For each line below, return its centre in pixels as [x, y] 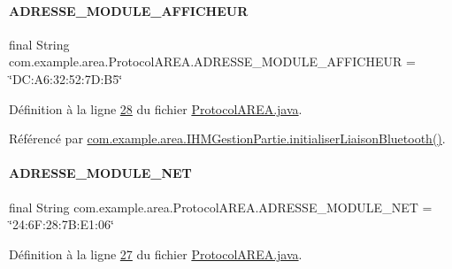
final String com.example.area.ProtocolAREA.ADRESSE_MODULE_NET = [221, 207]
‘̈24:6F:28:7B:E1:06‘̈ [61, 224]
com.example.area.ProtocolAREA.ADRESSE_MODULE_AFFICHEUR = [212, 61]
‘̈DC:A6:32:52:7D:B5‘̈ [66, 78]
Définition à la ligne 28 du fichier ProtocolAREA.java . [156, 108]
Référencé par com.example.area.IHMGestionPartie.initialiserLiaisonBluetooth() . [227, 138]
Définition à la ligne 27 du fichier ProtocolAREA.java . [156, 254]
